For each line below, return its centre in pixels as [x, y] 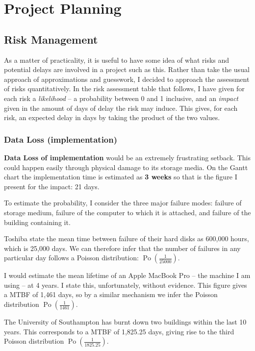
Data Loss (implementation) [61, 139]
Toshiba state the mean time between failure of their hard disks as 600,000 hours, [127, 238]
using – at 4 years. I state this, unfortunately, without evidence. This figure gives [126, 285]
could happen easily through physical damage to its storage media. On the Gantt [126, 167]
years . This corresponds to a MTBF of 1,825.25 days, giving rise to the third [119, 331]
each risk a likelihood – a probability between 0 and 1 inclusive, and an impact [121, 98]
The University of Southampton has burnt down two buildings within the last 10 [125, 322]
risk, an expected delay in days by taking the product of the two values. [112, 117]
